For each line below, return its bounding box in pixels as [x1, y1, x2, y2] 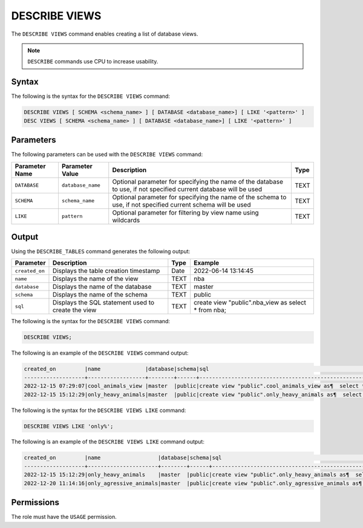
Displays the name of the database [52, 283, 152, 291]
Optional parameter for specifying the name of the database [112, 177, 284, 185]
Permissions [11, 497, 60, 507]
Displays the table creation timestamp [52, 266, 160, 275]
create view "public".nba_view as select [194, 298, 307, 307]
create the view [52, 306, 97, 314]
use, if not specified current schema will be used [112, 200, 251, 208]
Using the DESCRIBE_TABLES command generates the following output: [11, 248, 191, 255]
